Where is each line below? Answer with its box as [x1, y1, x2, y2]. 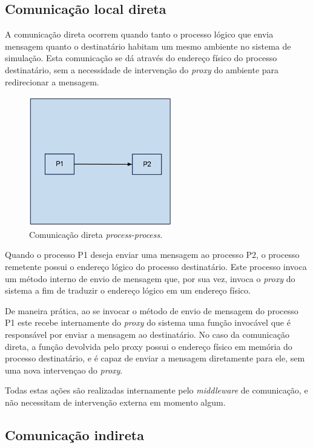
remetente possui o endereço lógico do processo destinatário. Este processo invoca [5, 260, 307, 272]
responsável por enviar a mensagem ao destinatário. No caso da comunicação [5, 328, 289, 340]
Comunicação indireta [5, 425, 144, 444]
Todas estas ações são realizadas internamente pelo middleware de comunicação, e [5, 384, 308, 397]
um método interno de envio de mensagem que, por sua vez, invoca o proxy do [5, 272, 295, 285]
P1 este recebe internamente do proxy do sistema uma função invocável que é [5, 316, 291, 329]
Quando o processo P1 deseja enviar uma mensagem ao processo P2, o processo [5, 248, 300, 261]
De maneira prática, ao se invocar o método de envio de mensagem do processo [5, 304, 298, 317]
